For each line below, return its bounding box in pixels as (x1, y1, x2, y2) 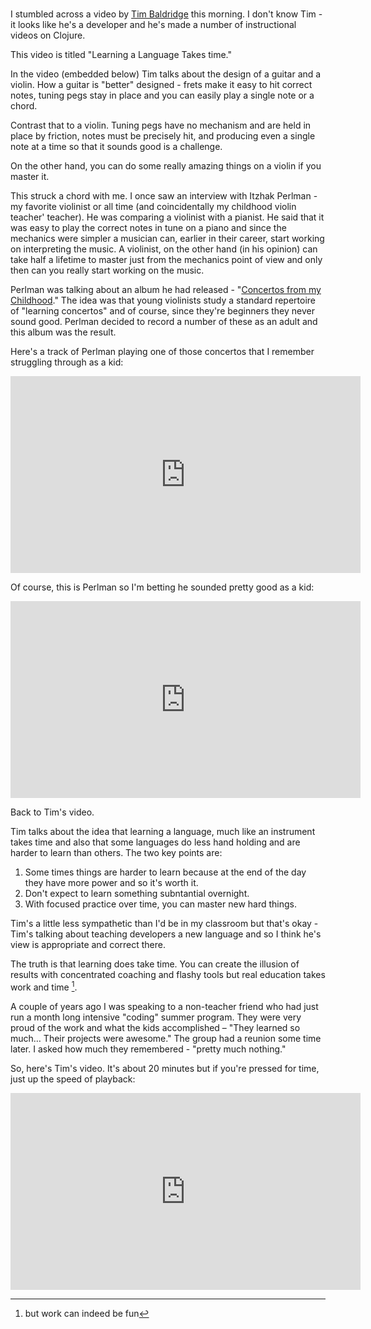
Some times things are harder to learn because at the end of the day (24, 866, 307, 878)
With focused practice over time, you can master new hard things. (24, 898, 298, 910)
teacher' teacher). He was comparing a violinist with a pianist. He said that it (10, 211, 325, 223)
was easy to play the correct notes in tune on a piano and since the (10, 222, 287, 234)
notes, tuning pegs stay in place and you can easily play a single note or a (10, 89, 315, 102)
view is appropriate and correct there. (10, 939, 166, 951)
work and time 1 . (10, 979, 78, 993)
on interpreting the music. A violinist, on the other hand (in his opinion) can (10, 243, 318, 255)
